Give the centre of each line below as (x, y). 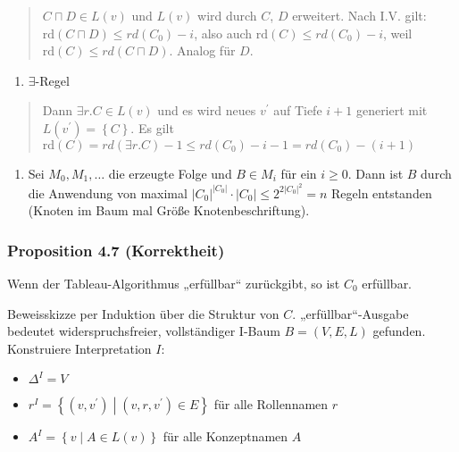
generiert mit (392, 110)
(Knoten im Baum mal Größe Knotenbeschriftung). (169, 210)
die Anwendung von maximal (108, 193)
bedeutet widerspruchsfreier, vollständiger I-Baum (144, 331)
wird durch (227, 15)
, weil (397, 33)
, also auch (223, 33)
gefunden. (399, 331)
